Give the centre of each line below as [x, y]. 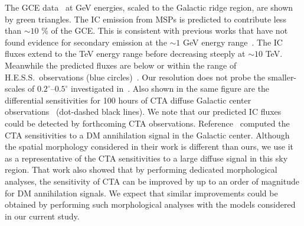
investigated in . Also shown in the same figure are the [170, 88]
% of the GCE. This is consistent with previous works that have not [165, 30]
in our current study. [42, 216]
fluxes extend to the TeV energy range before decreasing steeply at [125, 54]
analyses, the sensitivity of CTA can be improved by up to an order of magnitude [152, 181]
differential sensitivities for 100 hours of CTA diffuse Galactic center [128, 100]
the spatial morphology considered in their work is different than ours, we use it [149, 146]
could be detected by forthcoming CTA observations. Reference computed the [147, 123]
